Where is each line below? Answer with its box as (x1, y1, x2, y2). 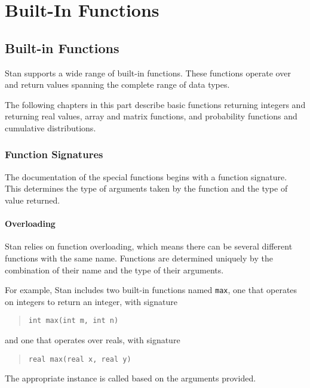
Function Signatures (5, 147, 103, 162)
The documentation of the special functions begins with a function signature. (5, 170, 287, 183)
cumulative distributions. (5, 121, 96, 134)
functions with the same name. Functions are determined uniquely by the (5, 251, 273, 264)
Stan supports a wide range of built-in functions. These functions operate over (5, 66, 291, 79)
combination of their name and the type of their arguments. (5, 263, 224, 276)
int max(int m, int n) (28, 316, 119, 325)
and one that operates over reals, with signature (5, 334, 180, 346)
